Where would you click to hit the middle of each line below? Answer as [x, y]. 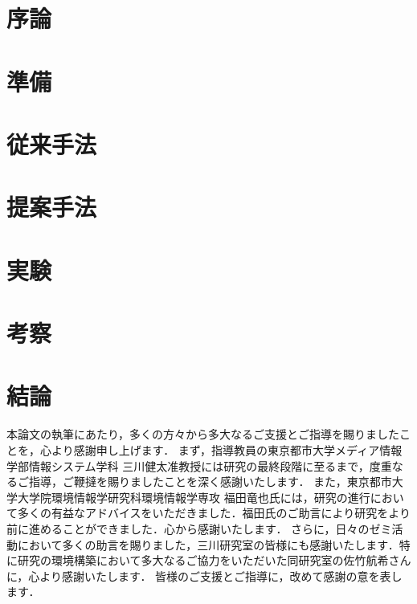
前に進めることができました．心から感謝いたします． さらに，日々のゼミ [199, 528]
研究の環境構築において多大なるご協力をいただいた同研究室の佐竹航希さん [214, 560]
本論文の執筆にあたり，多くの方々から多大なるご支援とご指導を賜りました [203, 434]
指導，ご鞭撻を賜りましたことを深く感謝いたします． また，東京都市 [210, 482]
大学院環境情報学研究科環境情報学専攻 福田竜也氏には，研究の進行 [194, 497]
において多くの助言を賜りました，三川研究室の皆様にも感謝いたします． [208, 544]
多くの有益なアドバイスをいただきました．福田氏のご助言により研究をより [214, 513]
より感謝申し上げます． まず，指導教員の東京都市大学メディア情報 [227, 449]
